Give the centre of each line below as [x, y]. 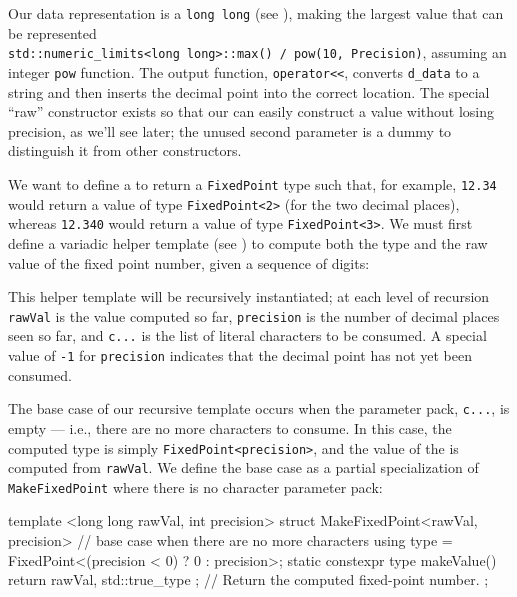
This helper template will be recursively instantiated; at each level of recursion [249, 296]
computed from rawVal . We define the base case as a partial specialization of [243, 467]
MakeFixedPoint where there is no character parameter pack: [195, 486]
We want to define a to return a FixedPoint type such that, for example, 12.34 [252, 183]
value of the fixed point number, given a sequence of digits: [189, 262]
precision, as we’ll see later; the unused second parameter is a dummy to [230, 130]
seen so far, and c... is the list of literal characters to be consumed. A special [247, 335]
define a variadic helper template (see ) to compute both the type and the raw [248, 242]
